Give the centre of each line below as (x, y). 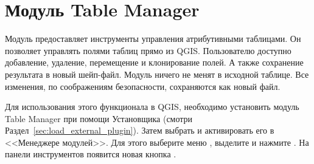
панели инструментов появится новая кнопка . (91, 154)
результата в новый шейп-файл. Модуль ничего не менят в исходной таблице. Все (157, 74)
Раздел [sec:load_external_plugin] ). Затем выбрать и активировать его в (140, 130)
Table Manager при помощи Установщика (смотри (99, 118)
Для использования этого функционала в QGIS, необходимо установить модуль (152, 107)
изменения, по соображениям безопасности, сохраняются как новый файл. (143, 86)
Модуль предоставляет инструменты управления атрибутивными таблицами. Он (153, 39)
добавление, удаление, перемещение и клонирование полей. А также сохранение (154, 62)
